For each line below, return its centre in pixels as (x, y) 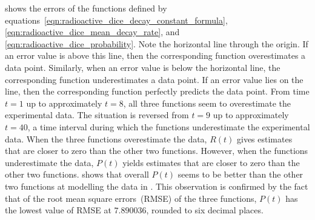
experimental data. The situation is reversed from (97, 115)
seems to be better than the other (240, 174)
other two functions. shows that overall (77, 174)
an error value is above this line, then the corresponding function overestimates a (155, 55)
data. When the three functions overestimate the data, (106, 138)
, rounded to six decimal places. (205, 210)
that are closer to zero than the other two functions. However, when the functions (157, 151)
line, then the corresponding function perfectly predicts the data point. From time (157, 91)
